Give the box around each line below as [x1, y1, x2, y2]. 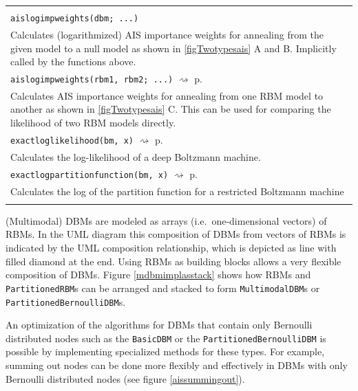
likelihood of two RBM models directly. [10, 115, 176, 130]
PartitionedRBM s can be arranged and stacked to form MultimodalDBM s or [6, 280, 320, 295]
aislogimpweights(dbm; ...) [10, 14, 139, 23]
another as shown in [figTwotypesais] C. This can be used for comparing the [10, 102, 331, 116]
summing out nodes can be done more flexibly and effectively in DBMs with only [6, 358, 348, 372]
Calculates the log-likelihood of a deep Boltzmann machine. [10, 149, 261, 164]
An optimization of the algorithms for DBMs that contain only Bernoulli [6, 317, 313, 332]
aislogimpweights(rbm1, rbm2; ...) [10, 74, 173, 85]
